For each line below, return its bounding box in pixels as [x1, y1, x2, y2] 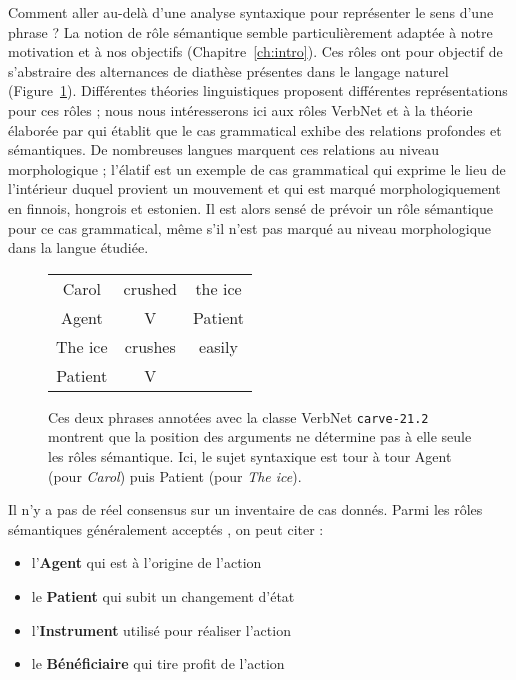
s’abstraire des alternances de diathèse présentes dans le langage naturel [8, 60, 449, 81]
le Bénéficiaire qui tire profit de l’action [31, 653, 285, 674]
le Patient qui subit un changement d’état [31, 585, 295, 606]
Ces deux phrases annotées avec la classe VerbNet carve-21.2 [48, 406, 429, 427]
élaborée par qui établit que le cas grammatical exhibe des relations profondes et [8, 119, 502, 140]
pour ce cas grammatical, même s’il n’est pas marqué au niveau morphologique [8, 217, 492, 238]
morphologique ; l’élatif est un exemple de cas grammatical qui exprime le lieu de [8, 158, 506, 179]
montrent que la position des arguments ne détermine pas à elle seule [48, 426, 472, 447]
